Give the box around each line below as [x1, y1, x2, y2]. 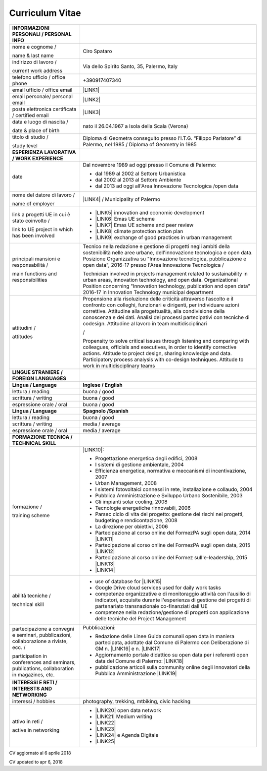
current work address [12, 67, 63, 74]
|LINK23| [95, 725, 116, 732]
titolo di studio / [12, 133, 49, 140]
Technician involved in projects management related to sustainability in [83, 270, 248, 277]
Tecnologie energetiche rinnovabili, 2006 [95, 504, 191, 511]
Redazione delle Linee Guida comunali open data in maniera [95, 633, 235, 640]
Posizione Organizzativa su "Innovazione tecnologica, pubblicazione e [83, 255, 247, 262]
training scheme [12, 512, 50, 519]
